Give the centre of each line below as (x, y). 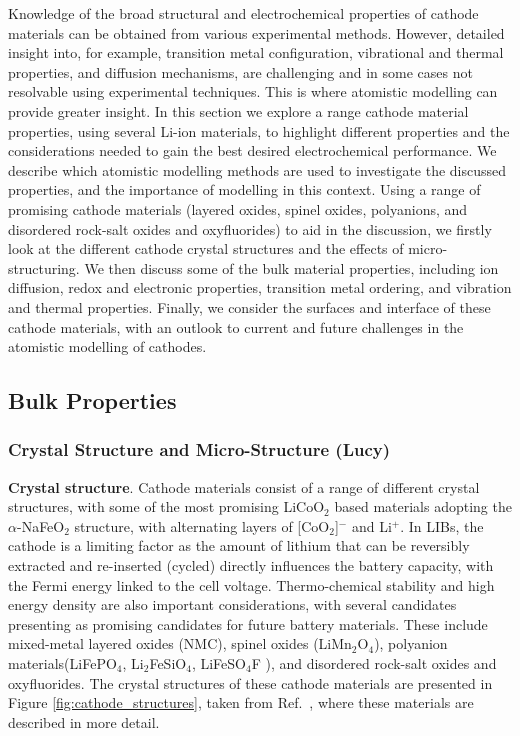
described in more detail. (84, 721)
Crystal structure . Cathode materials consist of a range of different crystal (244, 486)
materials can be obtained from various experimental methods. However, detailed (256, 32)
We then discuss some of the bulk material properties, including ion (291, 267)
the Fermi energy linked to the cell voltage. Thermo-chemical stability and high (251, 584)
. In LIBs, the (442, 525)
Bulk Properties (92, 400)
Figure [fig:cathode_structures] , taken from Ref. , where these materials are (241, 702)
